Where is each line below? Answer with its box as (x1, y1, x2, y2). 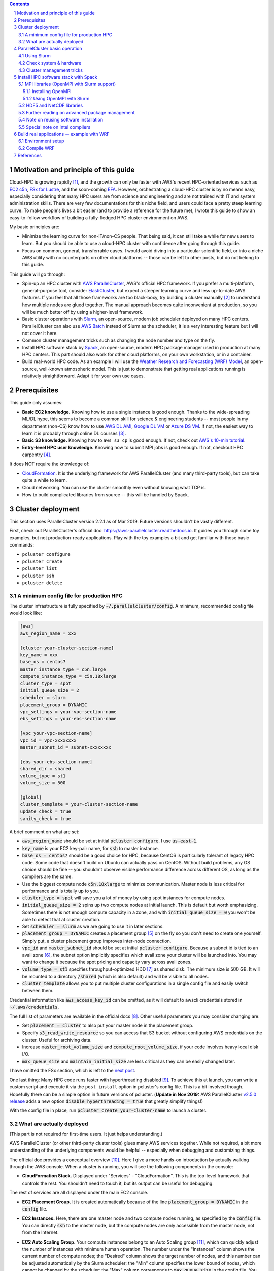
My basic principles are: (9, 224, 60, 230)
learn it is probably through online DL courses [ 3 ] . (22, 430, 126, 436)
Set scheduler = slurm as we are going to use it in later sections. (22, 923, 164, 930)
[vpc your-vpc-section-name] (20, 730, 93, 736)
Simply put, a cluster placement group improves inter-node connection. (22, 937, 172, 944)
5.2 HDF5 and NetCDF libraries (18, 102, 83, 109)
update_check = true (20, 808, 71, 814)
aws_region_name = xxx (20, 630, 77, 637)
